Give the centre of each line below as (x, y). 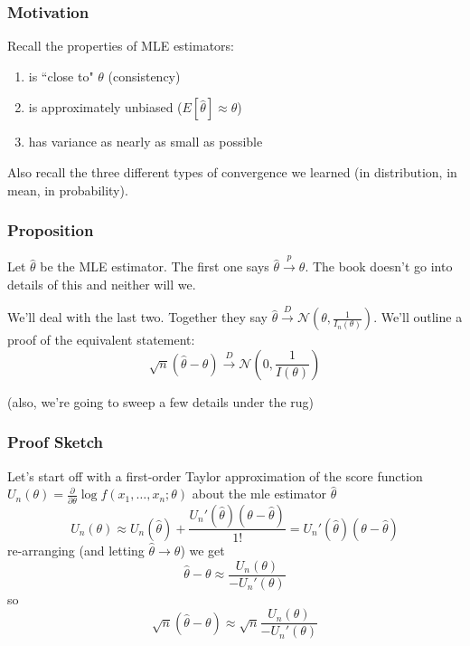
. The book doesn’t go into (379, 266)
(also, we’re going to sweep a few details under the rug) (161, 401)
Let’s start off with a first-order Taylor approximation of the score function (215, 475)
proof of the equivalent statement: (101, 340)
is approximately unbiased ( (105, 107)
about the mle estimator (259, 494)
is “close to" (61, 76)
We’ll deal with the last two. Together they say (137, 317)
